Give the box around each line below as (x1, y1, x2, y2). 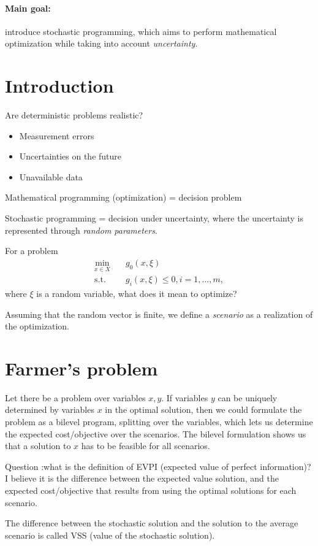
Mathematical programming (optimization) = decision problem (5, 191, 242, 204)
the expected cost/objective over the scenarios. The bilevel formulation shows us (5, 427, 306, 440)
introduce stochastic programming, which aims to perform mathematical (5, 25, 277, 37)
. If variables (161, 391, 208, 404)
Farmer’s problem (5, 355, 158, 380)
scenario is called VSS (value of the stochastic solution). (5, 528, 215, 541)
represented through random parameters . (5, 223, 157, 236)
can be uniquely (218, 391, 278, 404)
